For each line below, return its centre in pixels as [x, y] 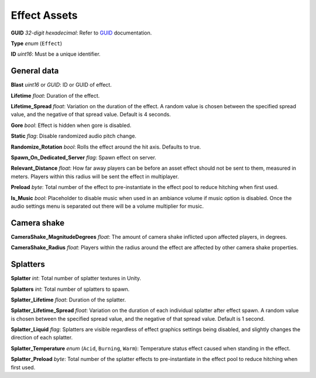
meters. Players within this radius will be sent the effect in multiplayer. [95, 176]
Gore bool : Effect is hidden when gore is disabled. [71, 125]
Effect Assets [44, 15]
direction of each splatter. [42, 338]
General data [35, 71]
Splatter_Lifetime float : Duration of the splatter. [68, 300]
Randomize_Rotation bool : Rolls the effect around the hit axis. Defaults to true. [106, 147]
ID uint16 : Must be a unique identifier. [56, 54]
